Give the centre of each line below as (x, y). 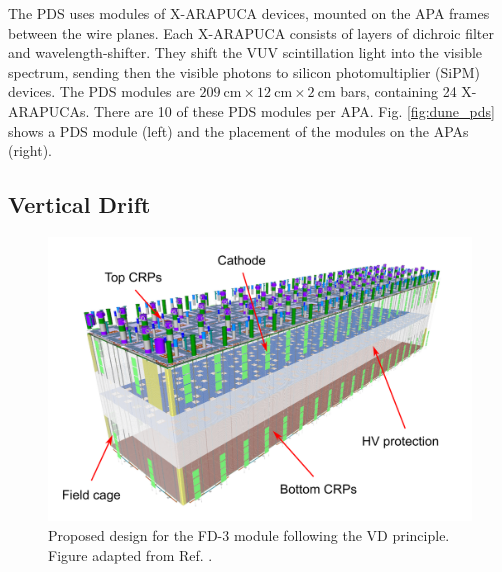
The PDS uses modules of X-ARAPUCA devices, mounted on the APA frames (249, 13)
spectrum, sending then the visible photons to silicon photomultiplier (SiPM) (244, 71)
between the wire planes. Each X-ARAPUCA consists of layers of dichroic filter (251, 32)
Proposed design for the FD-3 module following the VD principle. (249, 535)
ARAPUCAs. (49, 110)
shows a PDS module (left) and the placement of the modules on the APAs (238, 130)
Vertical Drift (79, 204)
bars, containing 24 (398, 91)
